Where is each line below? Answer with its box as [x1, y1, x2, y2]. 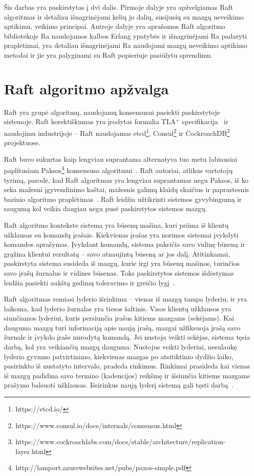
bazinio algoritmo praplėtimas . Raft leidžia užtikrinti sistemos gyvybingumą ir [4, 194, 242, 204]
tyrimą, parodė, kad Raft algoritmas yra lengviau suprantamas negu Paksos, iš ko [4, 174, 249, 185]
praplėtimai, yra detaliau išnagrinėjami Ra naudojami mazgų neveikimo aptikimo [4, 40, 248, 50]
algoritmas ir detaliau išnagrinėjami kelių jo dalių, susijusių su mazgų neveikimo [4, 11, 244, 22]
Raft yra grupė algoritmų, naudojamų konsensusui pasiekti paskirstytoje [4, 107, 220, 117]
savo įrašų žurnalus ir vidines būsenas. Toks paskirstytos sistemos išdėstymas [4, 267, 234, 278]
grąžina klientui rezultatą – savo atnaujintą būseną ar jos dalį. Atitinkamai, [4, 248, 230, 259]
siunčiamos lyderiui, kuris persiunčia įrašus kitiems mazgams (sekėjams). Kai [4, 313, 234, 323]
